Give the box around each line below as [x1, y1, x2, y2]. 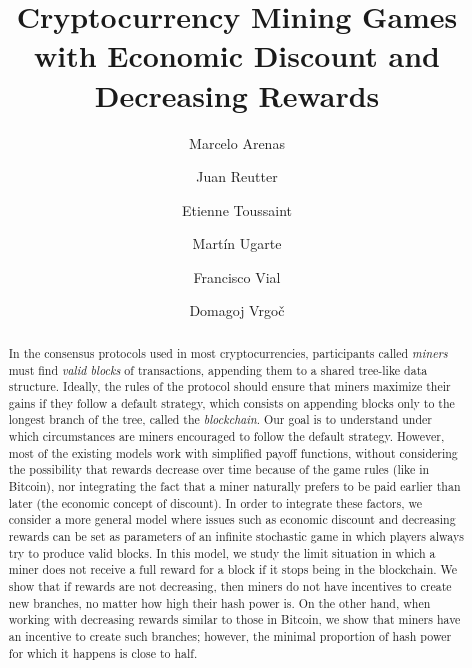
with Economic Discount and [33, 35, 440, 76]
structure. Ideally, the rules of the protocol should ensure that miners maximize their [8, 378, 451, 395]
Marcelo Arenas [189, 132, 285, 153]
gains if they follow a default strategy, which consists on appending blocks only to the [8, 394, 455, 411]
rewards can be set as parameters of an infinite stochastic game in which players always [8, 528, 464, 545]
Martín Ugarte [192, 233, 282, 254]
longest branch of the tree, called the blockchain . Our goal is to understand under [8, 411, 433, 428]
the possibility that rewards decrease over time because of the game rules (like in [8, 461, 430, 478]
